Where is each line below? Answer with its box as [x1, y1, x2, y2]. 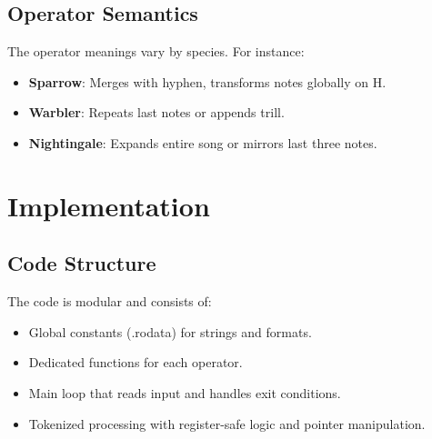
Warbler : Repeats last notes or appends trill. [28, 103, 285, 122]
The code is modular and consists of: [7, 292, 212, 311]
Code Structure [7, 249, 156, 277]
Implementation [7, 186, 210, 224]
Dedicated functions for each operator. [28, 353, 243, 372]
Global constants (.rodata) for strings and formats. [28, 322, 312, 341]
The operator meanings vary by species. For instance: [7, 42, 305, 61]
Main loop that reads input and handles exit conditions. [28, 383, 341, 402]
